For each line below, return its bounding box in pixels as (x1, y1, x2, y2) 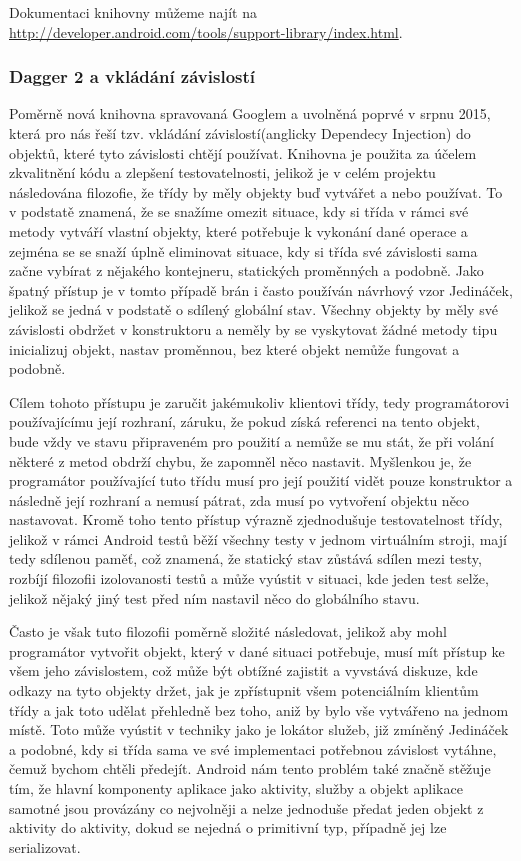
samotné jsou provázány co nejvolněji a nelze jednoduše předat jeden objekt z (9, 797, 484, 818)
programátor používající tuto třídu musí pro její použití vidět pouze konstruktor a (9, 470, 513, 491)
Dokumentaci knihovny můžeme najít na (9, 2, 257, 22)
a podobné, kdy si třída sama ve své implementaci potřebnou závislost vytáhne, (9, 738, 497, 759)
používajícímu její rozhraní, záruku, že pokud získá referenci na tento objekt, (9, 411, 480, 432)
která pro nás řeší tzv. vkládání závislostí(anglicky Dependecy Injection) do (9, 123, 471, 143)
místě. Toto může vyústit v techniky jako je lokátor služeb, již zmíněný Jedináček (9, 719, 509, 740)
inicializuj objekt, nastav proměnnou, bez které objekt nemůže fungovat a (9, 338, 460, 359)
